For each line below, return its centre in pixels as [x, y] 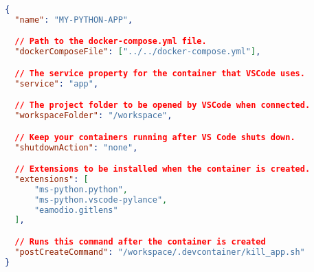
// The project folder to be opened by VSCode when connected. [162, 105]
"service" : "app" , [57, 83]
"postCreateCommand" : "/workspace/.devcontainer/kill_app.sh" [160, 252]
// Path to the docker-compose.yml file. [111, 42]
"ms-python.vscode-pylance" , [101, 200]
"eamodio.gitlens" [76, 210]
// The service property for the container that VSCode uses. [160, 73]
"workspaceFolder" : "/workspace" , [93, 116]
